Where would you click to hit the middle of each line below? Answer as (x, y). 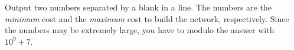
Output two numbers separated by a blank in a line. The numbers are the (138, 7)
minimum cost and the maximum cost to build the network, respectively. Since (147, 18)
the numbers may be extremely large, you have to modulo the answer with (140, 30)
